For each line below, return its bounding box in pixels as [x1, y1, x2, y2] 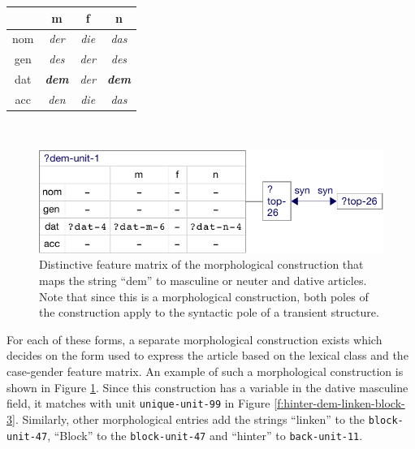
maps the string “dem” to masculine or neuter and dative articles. [39, 272, 367, 289]
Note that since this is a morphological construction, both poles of [39, 287, 369, 304]
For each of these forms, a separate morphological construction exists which [6, 330, 383, 348]
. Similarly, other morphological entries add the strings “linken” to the [15, 410, 365, 427]
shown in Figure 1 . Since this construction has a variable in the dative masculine [6, 378, 409, 395]
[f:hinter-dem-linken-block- [274, 395, 405, 412]
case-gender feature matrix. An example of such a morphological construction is [6, 363, 404, 380]
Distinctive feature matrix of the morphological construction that [39, 256, 364, 273]
